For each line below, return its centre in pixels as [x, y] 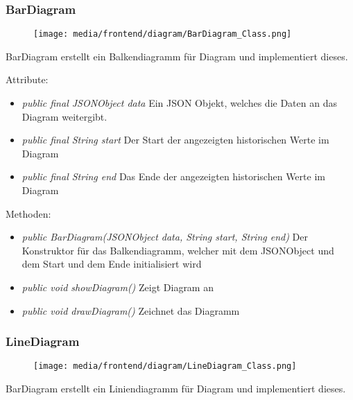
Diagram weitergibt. [64, 116]
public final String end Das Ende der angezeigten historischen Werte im [173, 176]
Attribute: [27, 79]
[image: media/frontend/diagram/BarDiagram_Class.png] [163, 34]
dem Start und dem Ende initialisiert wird [112, 264]
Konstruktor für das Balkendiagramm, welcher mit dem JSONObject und [178, 250]
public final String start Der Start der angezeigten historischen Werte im [175, 140]
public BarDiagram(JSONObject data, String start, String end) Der [165, 237]
